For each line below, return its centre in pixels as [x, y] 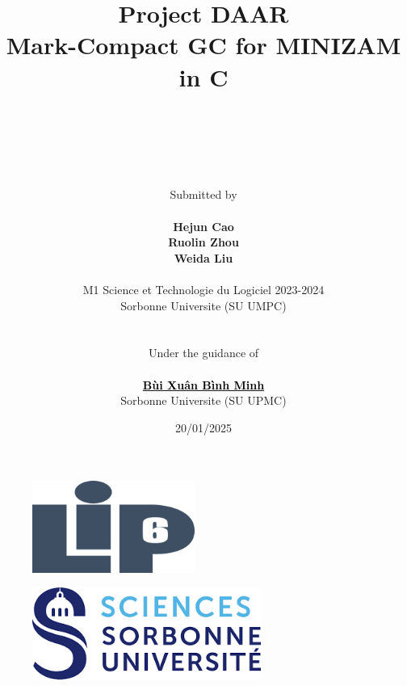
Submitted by [203, 194]
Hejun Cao [203, 226]
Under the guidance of [203, 353]
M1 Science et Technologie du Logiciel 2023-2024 [203, 290]
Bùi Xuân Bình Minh [203, 384]
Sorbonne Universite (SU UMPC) [203, 305]
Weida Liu [203, 257]
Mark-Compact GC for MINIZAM [203, 45]
